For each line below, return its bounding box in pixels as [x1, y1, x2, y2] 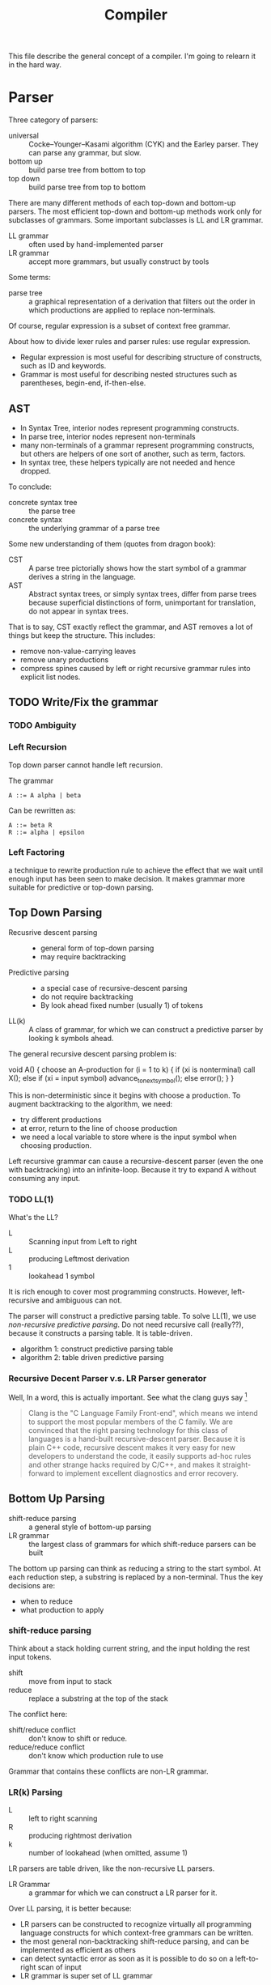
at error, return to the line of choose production [19, 1124, 178, 1133]
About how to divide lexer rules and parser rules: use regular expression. [8, 337, 251, 346]
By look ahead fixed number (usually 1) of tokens [40, 1000, 204, 1010]
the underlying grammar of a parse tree [28, 523, 160, 533]
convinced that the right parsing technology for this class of [28, 1425, 228, 1435]
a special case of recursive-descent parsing [40, 983, 188, 992]
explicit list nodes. [19, 672, 81, 682]
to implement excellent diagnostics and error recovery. [56, 1468, 239, 1478]
